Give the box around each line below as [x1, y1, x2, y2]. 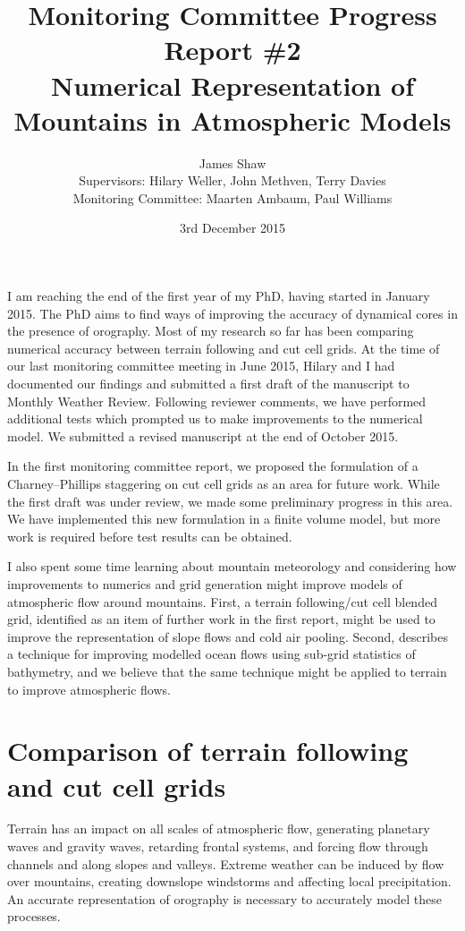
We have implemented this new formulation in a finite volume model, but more [7, 509, 441, 528]
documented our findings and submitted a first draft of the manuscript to [7, 374, 410, 393]
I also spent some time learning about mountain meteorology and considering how [7, 557, 457, 576]
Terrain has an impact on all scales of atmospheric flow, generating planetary [7, 819, 430, 838]
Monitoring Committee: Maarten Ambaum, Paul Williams [72, 188, 393, 207]
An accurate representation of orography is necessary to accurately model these [7, 889, 442, 908]
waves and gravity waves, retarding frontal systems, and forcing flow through [7, 837, 428, 856]
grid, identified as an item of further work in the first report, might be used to [7, 610, 435, 628]
